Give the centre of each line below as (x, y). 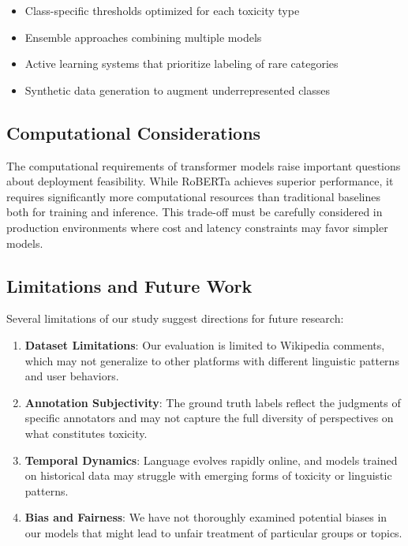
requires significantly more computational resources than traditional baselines (193, 196)
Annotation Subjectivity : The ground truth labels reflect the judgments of (213, 402)
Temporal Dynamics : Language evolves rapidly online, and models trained (211, 460)
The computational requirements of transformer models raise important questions (204, 165)
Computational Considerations (134, 132)
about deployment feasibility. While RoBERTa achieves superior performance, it (200, 181)
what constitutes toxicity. (86, 433)
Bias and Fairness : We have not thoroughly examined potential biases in (206, 517)
